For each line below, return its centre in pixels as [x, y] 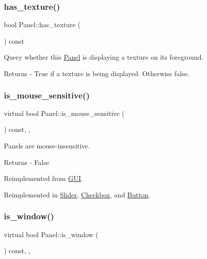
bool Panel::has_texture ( [42, 24]
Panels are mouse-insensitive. [47, 146]
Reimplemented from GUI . [43, 178]
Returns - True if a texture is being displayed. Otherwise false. [97, 73]
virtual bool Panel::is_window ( [51, 234]
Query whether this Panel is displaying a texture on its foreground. [104, 57]
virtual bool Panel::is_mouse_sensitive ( [64, 113]
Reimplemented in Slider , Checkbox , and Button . [77, 194]
